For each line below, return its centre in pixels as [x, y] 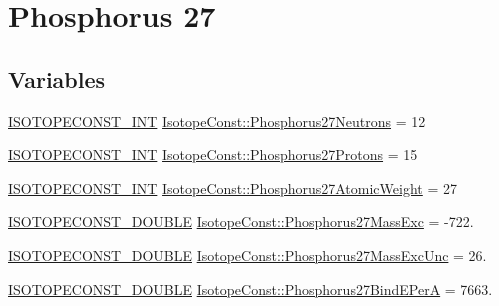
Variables [57, 78]
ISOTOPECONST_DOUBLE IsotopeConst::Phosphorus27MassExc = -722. [241, 221]
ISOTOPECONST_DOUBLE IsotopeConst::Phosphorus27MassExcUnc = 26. [247, 254]
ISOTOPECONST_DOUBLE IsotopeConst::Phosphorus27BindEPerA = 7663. [250, 288]
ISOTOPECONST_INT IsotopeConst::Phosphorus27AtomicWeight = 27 [232, 187]
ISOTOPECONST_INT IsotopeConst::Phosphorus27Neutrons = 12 [217, 120]
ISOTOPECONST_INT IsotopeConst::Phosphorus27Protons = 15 [213, 154]
